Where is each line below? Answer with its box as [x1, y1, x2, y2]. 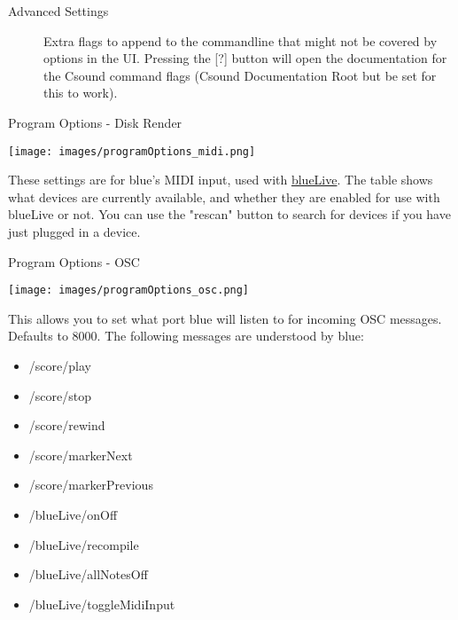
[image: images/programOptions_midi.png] [8, 145, 256, 158]
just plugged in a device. [8, 223, 141, 240]
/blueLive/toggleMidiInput [28, 594, 175, 613]
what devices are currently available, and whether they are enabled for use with [8, 187, 440, 206]
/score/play [28, 357, 91, 375]
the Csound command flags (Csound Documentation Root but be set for [43, 66, 437, 84]
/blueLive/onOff [28, 506, 118, 523]
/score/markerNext [28, 445, 133, 464]
